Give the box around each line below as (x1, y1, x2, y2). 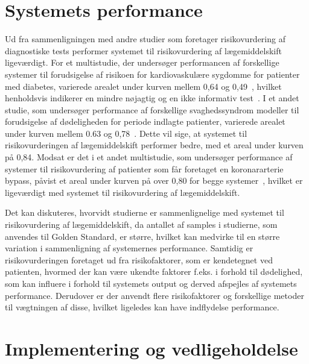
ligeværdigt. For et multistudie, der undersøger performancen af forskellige (5, 56, 279, 69)
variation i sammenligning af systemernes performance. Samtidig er (5, 242, 253, 254)
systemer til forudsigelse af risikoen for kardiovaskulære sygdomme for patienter (5, 67, 300, 80)
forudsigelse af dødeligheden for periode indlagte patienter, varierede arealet (5, 115, 285, 128)
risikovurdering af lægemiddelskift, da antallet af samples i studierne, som (5, 218, 278, 231)
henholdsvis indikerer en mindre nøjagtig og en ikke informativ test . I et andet (5, 92, 299, 104)
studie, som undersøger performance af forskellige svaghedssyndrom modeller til (5, 103, 299, 116)
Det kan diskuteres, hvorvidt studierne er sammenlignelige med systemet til (5, 206, 284, 219)
